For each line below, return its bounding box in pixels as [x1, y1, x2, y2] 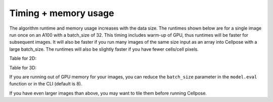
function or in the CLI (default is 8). [9, 81, 82, 87]
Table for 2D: [9, 55, 36, 61]
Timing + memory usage [9, 8, 114, 19]
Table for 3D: [9, 64, 37, 70]
